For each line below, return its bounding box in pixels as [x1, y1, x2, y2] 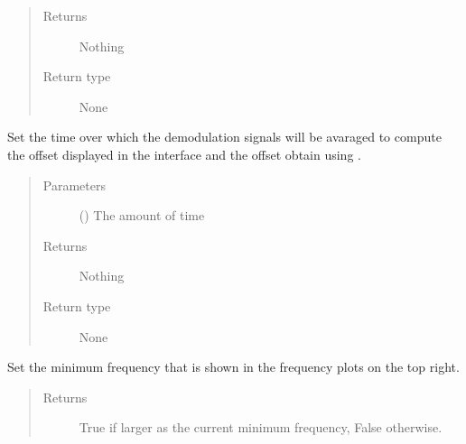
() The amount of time [79, 206, 205, 225]
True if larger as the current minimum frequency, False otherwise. [79, 418, 443, 437]
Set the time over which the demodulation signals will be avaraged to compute [7, 127, 442, 146]
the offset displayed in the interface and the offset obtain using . [7, 144, 361, 163]
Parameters [42, 175, 106, 194]
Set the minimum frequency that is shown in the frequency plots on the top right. [7, 357, 460, 376]
